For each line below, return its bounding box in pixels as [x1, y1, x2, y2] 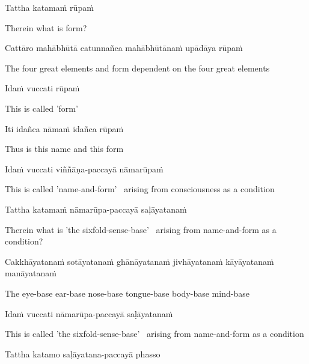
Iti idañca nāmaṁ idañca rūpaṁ [5, 122, 124, 135]
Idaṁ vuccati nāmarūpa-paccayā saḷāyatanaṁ [5, 307, 173, 320]
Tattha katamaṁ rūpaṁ [5, 1, 94, 13]
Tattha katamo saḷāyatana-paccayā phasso [5, 347, 161, 360]
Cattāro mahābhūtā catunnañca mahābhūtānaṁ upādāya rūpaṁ [5, 41, 243, 54]
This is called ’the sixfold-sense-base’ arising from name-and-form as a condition [5, 327, 304, 340]
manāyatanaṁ [5, 267, 57, 279]
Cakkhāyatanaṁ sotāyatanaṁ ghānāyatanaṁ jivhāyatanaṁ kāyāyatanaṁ [5, 255, 274, 267]
